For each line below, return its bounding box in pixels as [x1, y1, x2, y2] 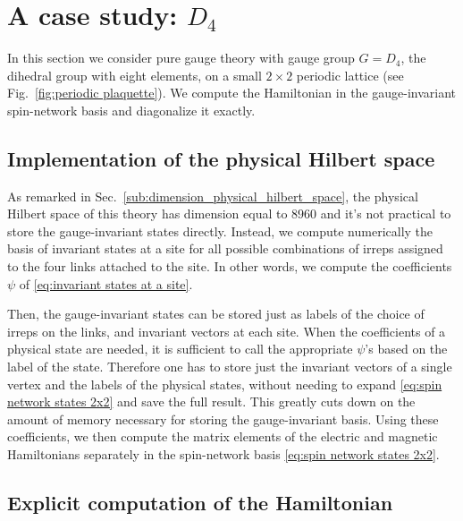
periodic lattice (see [296, 65, 404, 84]
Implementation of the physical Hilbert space [7, 144, 435, 172]
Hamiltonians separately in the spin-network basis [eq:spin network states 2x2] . [7, 445, 440, 464]
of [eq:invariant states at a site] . [19, 274, 193, 293]
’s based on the [365, 339, 448, 358]
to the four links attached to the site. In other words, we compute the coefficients [7, 257, 452, 276]
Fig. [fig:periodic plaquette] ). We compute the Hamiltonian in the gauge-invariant [7, 83, 457, 102]
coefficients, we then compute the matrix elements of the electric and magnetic [7, 427, 438, 446]
